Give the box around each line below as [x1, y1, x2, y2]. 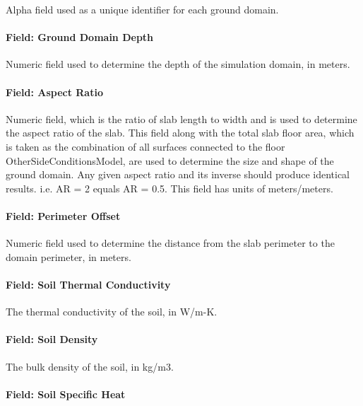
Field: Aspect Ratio [6, 84, 103, 99]
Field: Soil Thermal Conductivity [6, 277, 171, 291]
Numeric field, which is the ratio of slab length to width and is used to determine [6, 111, 357, 126]
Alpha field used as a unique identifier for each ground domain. [6, 2, 279, 16]
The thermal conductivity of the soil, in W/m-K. [6, 304, 218, 319]
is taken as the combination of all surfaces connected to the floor [6, 139, 285, 153]
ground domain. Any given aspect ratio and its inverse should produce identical [6, 167, 350, 182]
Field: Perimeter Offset [6, 208, 121, 223]
